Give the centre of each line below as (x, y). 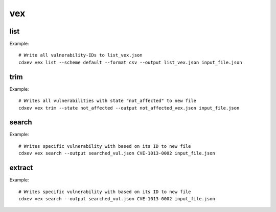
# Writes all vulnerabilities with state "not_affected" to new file (108, 101)
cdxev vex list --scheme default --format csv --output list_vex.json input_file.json (130, 62)
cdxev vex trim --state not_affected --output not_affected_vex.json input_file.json (129, 108)
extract (21, 168)
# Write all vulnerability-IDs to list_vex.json (80, 55)
